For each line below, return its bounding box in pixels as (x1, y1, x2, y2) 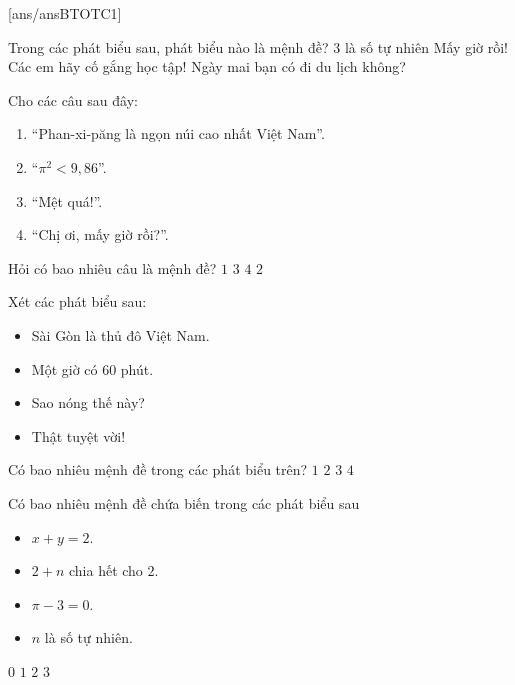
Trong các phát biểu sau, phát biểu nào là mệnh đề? (8, 36, 329, 57)
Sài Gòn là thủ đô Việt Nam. (31, 324, 210, 345)
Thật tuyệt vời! (31, 425, 126, 446)
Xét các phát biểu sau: (8, 291, 147, 312)
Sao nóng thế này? (31, 392, 145, 413)
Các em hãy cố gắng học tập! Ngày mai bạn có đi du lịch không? (8, 56, 406, 77)
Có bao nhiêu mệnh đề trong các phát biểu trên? (8, 459, 308, 480)
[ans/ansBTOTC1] (8, 3, 122, 23)
